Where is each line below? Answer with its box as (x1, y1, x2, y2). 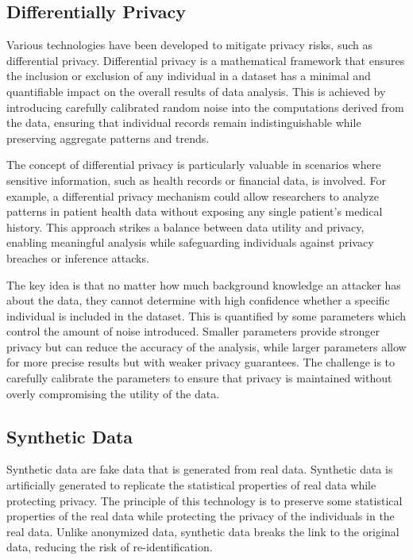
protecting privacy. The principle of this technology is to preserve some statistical (6, 492, 403, 508)
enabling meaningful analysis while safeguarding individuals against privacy (6, 234, 374, 251)
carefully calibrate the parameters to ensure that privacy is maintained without (6, 370, 392, 386)
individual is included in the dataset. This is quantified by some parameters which (6, 307, 407, 324)
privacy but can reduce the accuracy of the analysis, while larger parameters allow (6, 338, 407, 355)
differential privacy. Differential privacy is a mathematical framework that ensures (6, 52, 405, 68)
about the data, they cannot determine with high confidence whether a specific (6, 292, 390, 309)
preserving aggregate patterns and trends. (6, 129, 210, 146)
